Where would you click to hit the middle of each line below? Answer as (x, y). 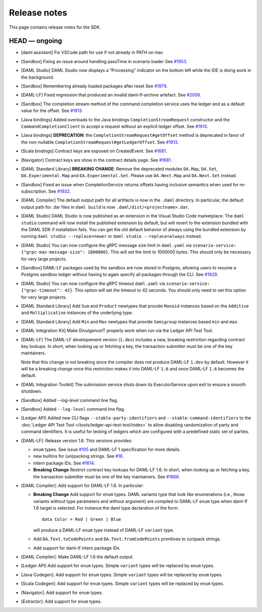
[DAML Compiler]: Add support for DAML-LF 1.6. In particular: (82, 485)
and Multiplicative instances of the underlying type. (77, 313)
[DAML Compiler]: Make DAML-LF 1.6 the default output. (77, 557)
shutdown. (32, 391)
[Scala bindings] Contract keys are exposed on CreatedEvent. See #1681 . (94, 151)
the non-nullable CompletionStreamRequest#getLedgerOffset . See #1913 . (100, 142)
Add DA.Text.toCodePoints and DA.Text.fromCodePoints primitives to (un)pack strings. (127, 539)
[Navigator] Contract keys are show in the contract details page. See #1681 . (97, 160)
